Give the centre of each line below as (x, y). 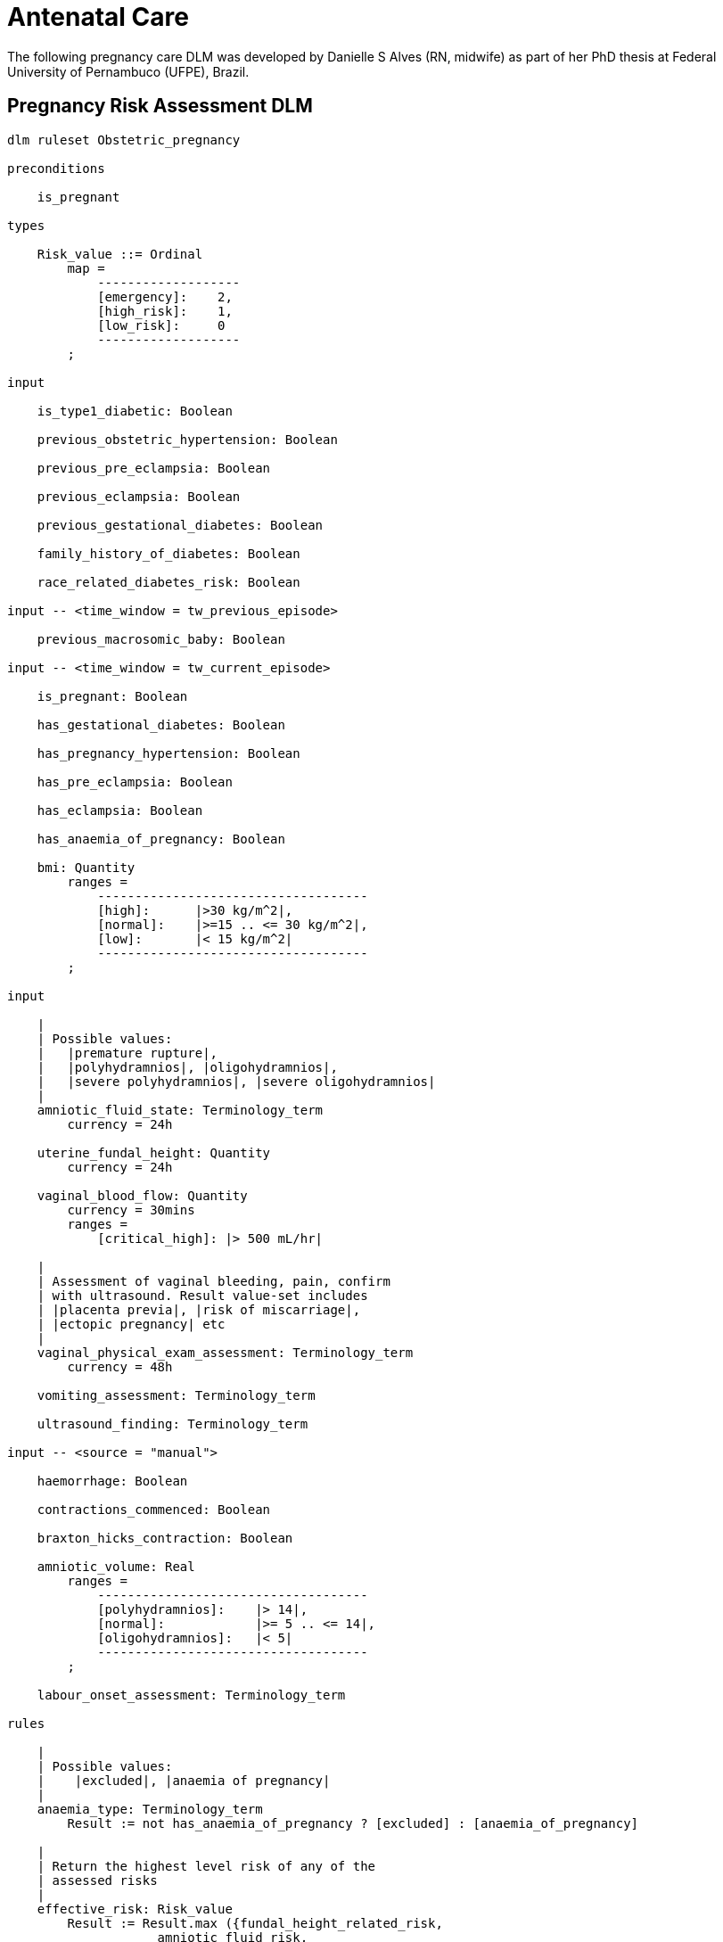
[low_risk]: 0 (161, 325)
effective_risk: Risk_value (135, 1909)
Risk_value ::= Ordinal (120, 254)
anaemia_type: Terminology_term (150, 1809)
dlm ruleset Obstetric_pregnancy (124, 140)
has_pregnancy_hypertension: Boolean (168, 753)
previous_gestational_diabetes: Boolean (180, 525)
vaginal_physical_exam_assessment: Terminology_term (225, 1352)
